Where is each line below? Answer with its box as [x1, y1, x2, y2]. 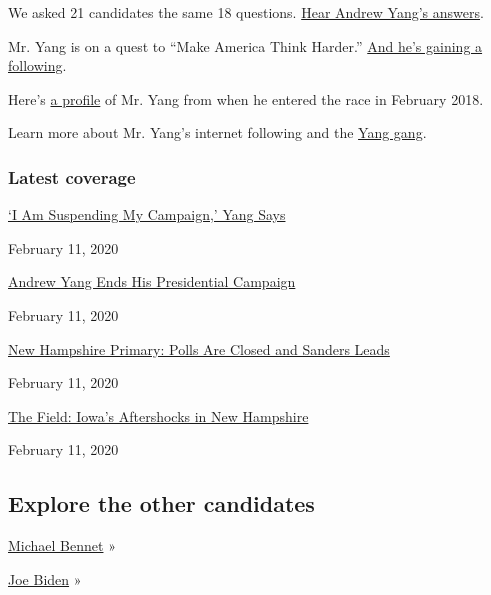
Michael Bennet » [8, 535, 116, 556]
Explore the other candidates [8, 488, 315, 519]
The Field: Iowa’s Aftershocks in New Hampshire [8, 405, 309, 426]
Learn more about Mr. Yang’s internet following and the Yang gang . [8, 122, 427, 143]
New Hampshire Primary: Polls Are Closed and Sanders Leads [8, 338, 390, 359]
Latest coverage [8, 164, 136, 189]
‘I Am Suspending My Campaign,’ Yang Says [8, 204, 286, 225]
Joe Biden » [8, 568, 82, 589]
